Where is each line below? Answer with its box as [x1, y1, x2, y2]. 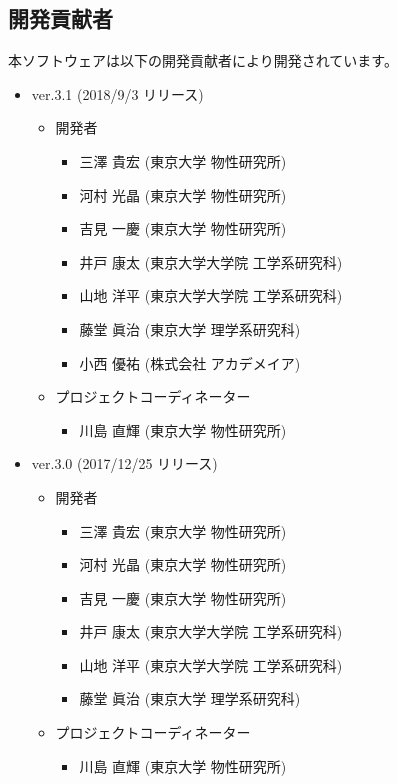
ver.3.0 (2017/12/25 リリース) [31, 453, 218, 474]
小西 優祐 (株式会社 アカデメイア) [79, 352, 301, 373]
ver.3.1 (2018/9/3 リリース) [31, 83, 204, 104]
